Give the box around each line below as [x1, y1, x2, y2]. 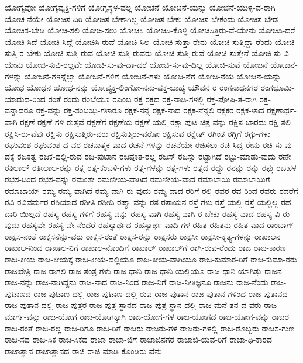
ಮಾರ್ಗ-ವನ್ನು [5, 310, 40, 323]
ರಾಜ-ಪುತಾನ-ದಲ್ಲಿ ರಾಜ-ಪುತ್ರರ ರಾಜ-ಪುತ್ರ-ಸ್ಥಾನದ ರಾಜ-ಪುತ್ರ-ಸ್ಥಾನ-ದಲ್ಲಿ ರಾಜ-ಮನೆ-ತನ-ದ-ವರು [5, 299, 261, 311]
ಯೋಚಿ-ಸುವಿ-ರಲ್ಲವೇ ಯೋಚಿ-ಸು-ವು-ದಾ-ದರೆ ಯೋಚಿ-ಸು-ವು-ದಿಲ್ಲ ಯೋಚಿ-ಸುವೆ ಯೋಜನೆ [26, 58, 268, 70]
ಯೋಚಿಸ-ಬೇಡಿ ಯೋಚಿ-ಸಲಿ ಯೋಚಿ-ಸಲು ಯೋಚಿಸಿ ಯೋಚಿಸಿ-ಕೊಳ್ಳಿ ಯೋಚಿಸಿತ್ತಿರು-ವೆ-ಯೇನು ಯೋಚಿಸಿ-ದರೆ [5, 24, 295, 36]
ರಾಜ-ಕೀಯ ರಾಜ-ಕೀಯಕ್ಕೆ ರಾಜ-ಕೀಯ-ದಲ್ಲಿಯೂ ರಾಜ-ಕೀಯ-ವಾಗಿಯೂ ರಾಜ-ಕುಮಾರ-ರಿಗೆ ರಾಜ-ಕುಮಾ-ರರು [5, 253, 297, 265]
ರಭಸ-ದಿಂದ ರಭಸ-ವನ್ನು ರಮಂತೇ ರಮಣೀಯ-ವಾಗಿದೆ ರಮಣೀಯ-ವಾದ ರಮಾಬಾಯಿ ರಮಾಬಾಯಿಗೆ [5, 172, 270, 185]
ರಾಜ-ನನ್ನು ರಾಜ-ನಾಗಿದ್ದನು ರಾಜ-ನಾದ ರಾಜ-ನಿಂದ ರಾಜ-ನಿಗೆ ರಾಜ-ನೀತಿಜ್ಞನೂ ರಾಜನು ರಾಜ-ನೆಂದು [5, 276, 268, 288]
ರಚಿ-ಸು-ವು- [262, 139, 294, 151]
